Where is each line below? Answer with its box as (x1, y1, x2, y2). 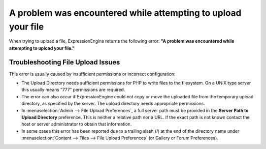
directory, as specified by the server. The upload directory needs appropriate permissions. (21, 101, 205, 107)
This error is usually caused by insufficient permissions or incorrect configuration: (9, 71, 176, 77)
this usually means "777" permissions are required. (21, 87, 125, 93)
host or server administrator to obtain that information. (21, 121, 132, 127)
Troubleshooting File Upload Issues (9, 58, 120, 66)
